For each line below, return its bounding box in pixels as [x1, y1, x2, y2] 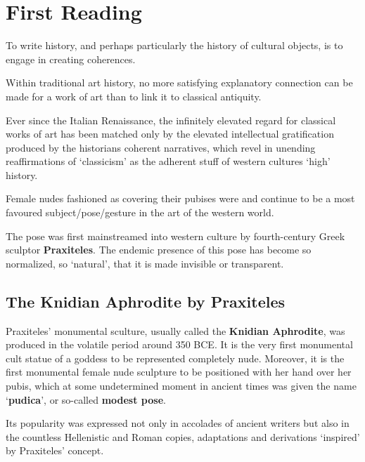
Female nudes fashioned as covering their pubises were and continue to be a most [6, 191, 355, 206]
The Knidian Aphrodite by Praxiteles [6, 290, 286, 312]
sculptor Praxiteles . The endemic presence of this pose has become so [6, 242, 312, 257]
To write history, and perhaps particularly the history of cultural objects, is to [6, 38, 343, 53]
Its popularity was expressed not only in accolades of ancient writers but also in [6, 416, 350, 430]
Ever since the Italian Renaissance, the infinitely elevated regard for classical [6, 112, 336, 127]
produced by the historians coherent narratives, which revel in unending [6, 140, 316, 154]
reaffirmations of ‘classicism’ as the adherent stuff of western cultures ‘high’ [6, 154, 331, 169]
